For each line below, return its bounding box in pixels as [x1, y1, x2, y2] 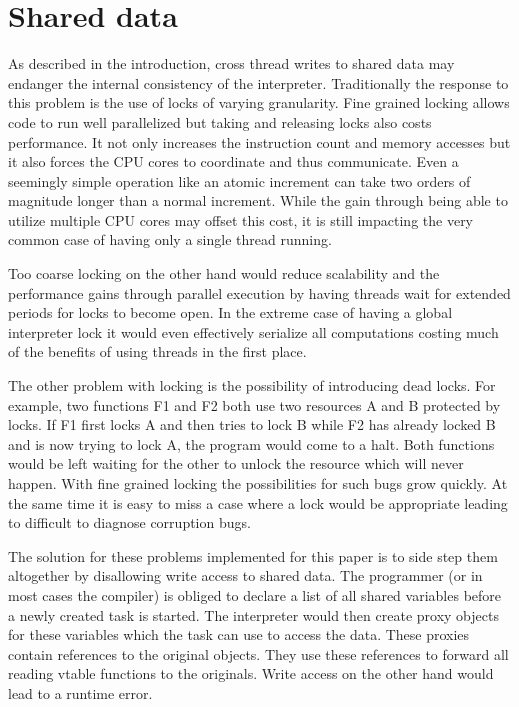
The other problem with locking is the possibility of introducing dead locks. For [8, 375, 496, 396]
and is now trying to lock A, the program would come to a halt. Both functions [8, 433, 495, 454]
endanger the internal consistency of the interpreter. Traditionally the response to [8, 72, 509, 93]
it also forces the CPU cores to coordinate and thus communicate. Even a [8, 151, 459, 172]
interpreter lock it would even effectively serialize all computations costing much [8, 321, 499, 342]
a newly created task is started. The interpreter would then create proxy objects [8, 604, 499, 625]
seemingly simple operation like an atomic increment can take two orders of [8, 170, 471, 191]
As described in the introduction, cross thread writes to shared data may [8, 53, 455, 74]
